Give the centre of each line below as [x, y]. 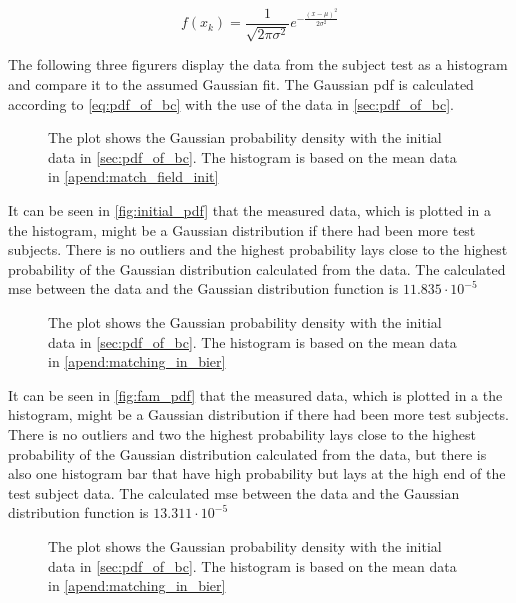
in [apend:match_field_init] [133, 176]
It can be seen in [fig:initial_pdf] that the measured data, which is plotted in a [249, 210]
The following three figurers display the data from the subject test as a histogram [258, 64]
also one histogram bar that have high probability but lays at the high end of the [257, 473]
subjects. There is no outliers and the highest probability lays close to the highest [258, 249]
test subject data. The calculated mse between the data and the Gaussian [234, 492]
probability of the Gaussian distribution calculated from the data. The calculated [257, 268]
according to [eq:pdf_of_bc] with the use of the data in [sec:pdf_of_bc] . [231, 103]
